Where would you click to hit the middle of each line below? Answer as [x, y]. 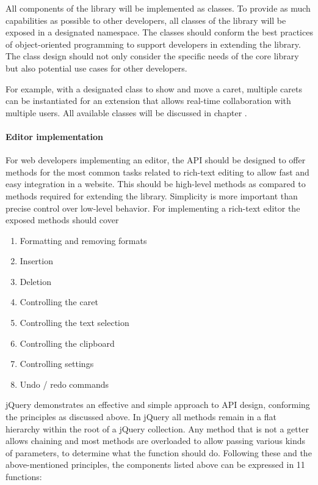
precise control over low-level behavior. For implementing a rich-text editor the [153, 208]
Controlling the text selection [74, 323]
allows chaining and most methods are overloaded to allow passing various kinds [156, 441]
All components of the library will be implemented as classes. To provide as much [158, 8]
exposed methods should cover [62, 220]
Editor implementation [55, 136]
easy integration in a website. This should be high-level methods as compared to [156, 184]
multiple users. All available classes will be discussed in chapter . [126, 112]
